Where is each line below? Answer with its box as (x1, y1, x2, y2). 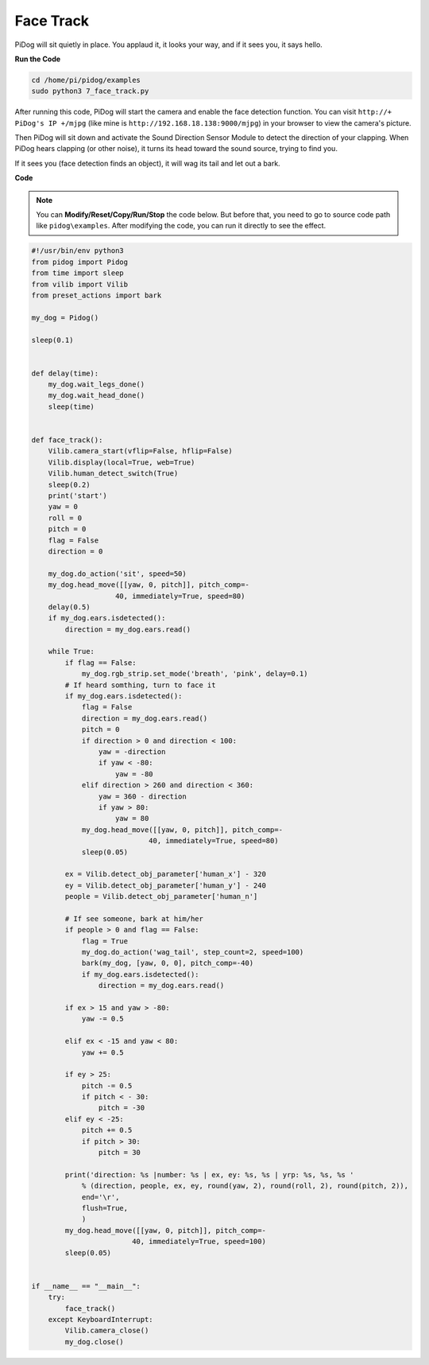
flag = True (81, 936, 129, 946)
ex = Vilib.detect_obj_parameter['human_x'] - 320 (64, 869, 266, 879)
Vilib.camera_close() (64, 1326, 149, 1336)
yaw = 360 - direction (98, 791, 187, 801)
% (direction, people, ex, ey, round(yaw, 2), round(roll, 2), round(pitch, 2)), (81, 1181, 409, 1191)
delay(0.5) (48, 602, 91, 612)
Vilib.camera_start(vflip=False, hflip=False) (48, 446, 234, 456)
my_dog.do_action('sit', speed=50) (48, 569, 187, 578)
